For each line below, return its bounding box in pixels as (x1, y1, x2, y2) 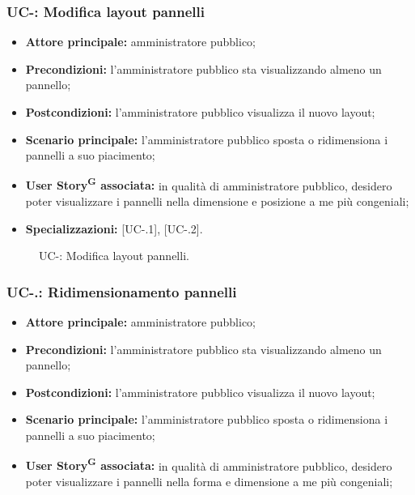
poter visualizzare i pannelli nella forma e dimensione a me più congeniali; (25, 472, 393, 489)
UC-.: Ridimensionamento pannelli (6, 281, 237, 301)
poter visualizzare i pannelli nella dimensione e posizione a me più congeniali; (25, 193, 409, 210)
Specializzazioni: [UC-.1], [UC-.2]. (25, 220, 203, 237)
